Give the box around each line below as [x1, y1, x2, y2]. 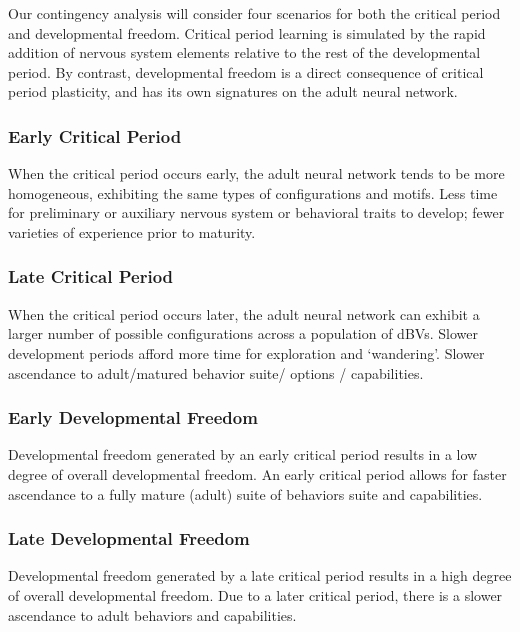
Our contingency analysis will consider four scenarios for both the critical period [8, 3, 501, 23]
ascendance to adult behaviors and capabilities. [8, 604, 297, 625]
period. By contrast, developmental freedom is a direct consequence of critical [8, 61, 484, 82]
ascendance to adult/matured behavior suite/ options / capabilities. [8, 362, 424, 383]
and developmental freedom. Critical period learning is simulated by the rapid [8, 22, 486, 43]
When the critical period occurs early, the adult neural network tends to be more [8, 163, 505, 184]
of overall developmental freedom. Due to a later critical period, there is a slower [8, 584, 503, 605]
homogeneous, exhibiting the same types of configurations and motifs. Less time [8, 182, 498, 203]
